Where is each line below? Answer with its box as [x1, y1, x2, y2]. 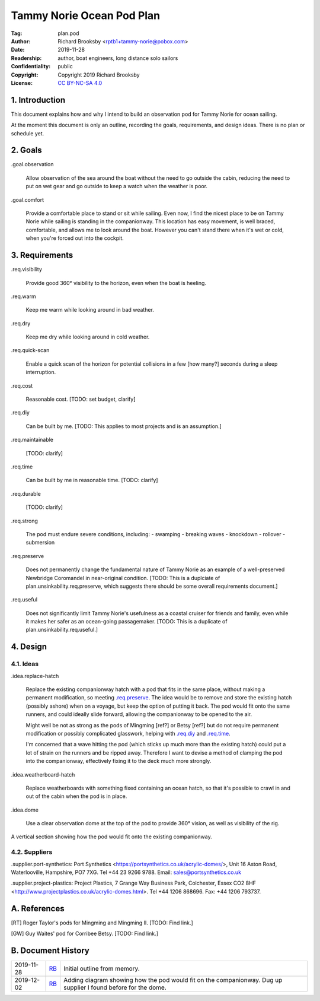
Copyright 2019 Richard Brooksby [57, 71, 140, 78]
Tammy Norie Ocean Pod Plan [11, 9, 161, 22]
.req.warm [11, 293, 36, 300]
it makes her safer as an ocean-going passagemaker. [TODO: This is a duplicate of [25, 618, 228, 625]
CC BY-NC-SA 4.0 [57, 79, 103, 86]
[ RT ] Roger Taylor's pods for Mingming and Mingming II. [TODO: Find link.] [11, 919, 194, 926]
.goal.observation [11, 161, 54, 168]
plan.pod [57, 30, 79, 37]
